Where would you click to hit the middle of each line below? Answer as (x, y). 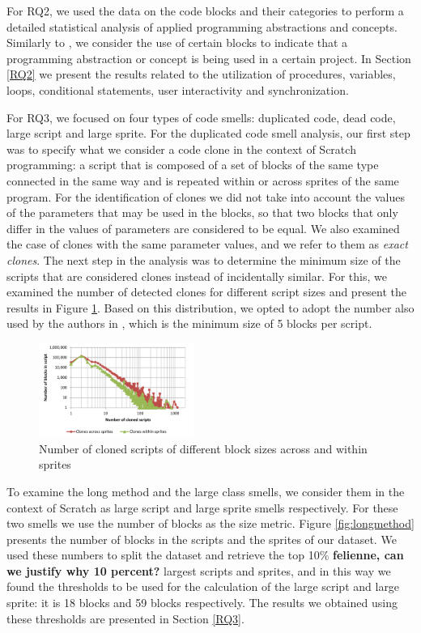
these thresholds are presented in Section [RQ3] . (125, 618)
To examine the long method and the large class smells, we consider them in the (206, 491)
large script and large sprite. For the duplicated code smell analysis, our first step (208, 133)
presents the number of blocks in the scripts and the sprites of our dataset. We (202, 539)
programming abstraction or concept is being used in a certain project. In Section (209, 58)
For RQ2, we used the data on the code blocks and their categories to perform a (205, 11)
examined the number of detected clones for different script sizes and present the (207, 292)
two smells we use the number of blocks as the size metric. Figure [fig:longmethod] (210, 523)
